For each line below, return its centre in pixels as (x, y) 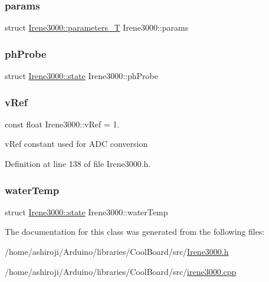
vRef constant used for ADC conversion (76, 144)
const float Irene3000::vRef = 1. (62, 124)
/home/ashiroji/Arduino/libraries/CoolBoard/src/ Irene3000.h (117, 252)
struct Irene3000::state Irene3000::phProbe (81, 76)
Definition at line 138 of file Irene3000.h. (78, 164)
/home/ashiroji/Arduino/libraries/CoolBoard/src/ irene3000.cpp (121, 271)
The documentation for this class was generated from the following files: (135, 232)
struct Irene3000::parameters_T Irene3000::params (97, 27)
